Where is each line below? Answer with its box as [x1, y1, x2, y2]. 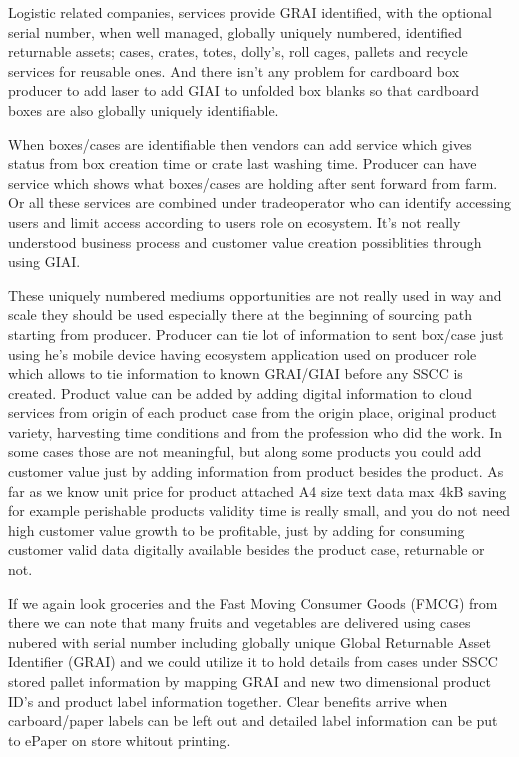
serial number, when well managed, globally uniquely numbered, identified [8, 21, 463, 42]
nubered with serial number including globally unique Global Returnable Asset [8, 631, 491, 652]
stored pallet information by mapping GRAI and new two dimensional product [8, 671, 491, 691]
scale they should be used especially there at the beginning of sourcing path [8, 304, 473, 325]
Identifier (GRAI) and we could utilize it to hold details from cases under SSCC [8, 651, 498, 672]
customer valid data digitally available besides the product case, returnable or [8, 539, 485, 560]
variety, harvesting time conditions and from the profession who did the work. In [8, 421, 503, 442]
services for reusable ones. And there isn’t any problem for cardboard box [8, 60, 460, 81]
